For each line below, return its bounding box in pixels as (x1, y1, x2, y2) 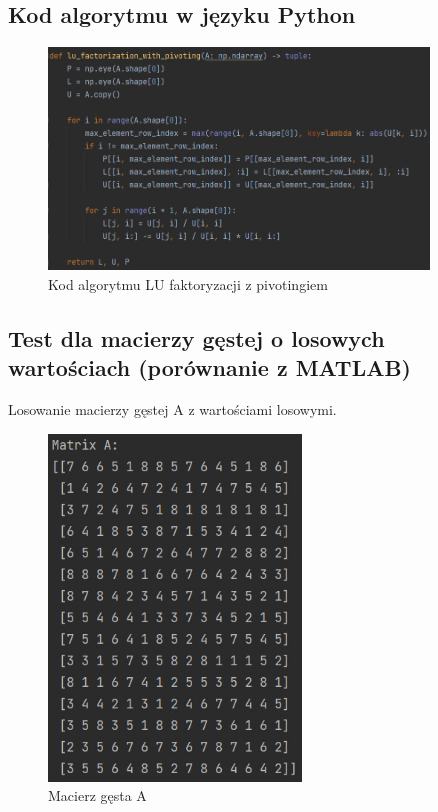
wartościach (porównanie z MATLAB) (8, 352, 411, 383)
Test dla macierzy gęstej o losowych (8, 322, 385, 353)
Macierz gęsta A (48, 785, 147, 806)
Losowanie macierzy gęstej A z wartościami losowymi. (8, 398, 337, 419)
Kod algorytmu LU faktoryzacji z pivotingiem (48, 273, 328, 294)
